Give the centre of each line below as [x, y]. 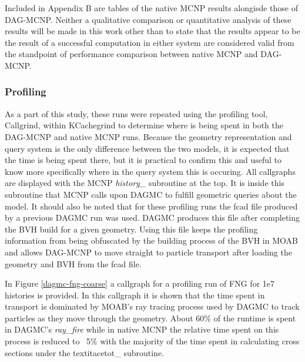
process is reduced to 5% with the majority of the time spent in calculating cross [152, 341]
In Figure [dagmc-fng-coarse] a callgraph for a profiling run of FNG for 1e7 [140, 283]
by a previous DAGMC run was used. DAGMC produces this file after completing [152, 217]
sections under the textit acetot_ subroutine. [84, 352]
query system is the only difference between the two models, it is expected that [147, 148]
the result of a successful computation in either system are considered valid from [150, 42]
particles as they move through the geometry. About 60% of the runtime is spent [150, 318]
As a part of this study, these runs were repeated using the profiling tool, [136, 113]
